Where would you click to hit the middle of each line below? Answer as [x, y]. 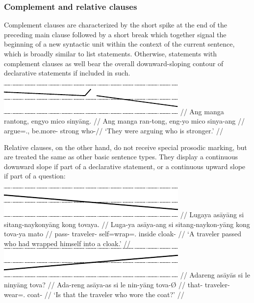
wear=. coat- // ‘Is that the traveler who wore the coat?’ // [94, 294]
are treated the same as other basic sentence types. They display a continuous [121, 157]
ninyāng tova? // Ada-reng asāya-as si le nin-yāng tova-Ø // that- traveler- [117, 284]
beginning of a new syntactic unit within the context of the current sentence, [119, 44]
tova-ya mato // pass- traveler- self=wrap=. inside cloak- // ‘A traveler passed [123, 234]
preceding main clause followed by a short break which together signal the [115, 34]
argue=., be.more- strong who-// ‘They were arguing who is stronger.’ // [114, 130]
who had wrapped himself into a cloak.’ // [67, 243]
